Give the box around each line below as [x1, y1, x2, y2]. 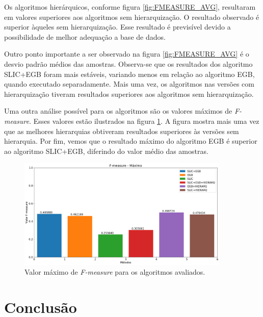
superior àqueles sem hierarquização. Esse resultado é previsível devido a [4, 21, 231, 32]
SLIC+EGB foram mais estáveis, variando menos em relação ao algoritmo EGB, [4, 68, 255, 79]
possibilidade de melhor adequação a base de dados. [4, 31, 166, 42]
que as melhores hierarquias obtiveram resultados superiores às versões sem [4, 125, 239, 136]
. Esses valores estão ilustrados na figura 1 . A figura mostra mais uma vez [29, 115, 259, 126]
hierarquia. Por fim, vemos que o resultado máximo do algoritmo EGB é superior [4, 136, 257, 146]
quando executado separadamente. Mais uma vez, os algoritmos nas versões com [4, 78, 254, 89]
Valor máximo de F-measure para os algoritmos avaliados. [24, 267, 205, 277]
